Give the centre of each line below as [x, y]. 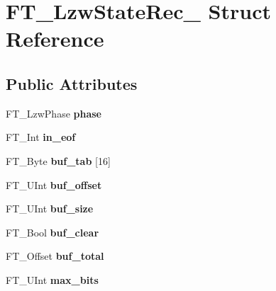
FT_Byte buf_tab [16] [58, 160]
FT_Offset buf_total [55, 256]
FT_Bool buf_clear [53, 232]
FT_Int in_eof [41, 137]
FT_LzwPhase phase [54, 113]
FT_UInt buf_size [50, 209]
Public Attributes [72, 83]
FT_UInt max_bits [52, 279]
